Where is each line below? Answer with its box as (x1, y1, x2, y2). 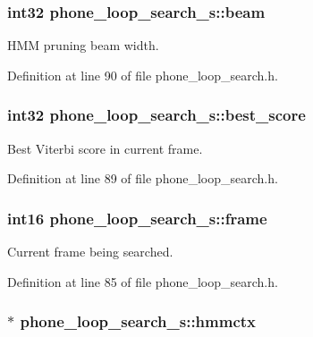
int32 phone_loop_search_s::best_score (7, 104, 306, 126)
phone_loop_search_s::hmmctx (20, 310, 257, 333)
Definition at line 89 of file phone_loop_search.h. (7, 169, 278, 188)
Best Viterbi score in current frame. (7, 139, 203, 157)
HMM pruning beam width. (7, 36, 159, 55)
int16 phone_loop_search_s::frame (7, 206, 267, 229)
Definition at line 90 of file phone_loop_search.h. (7, 65, 278, 84)
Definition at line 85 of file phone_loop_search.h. (7, 272, 278, 291)
